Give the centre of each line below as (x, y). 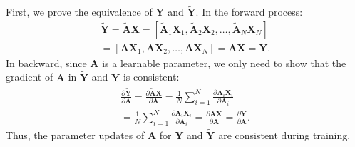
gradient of (30, 77)
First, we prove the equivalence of (79, 12)
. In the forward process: (249, 12)
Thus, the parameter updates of (75, 135)
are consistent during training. (284, 135)
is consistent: (151, 77)
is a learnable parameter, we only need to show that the (224, 62)
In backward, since (46, 62)
